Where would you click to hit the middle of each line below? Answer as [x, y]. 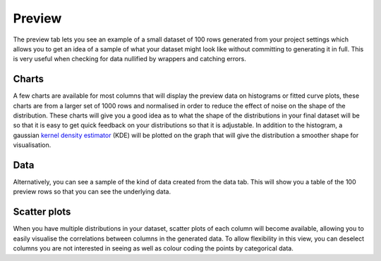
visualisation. [32, 145]
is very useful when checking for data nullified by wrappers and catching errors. [129, 59]
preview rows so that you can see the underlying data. [92, 192]
